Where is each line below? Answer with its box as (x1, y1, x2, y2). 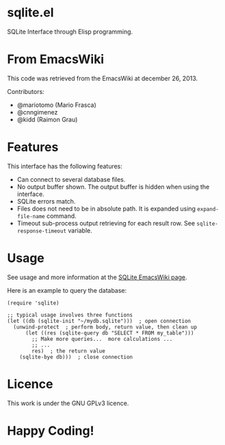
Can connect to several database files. (16, 175, 126, 183)
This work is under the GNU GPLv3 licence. (7, 399, 129, 407)
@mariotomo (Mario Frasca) (16, 101, 97, 109)
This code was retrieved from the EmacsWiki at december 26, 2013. (7, 74, 198, 82)
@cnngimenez (16, 108, 58, 116)
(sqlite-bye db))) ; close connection (19, 353, 133, 361)
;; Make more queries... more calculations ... (31, 335, 173, 342)
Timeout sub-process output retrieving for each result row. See (16, 219, 196, 227)
